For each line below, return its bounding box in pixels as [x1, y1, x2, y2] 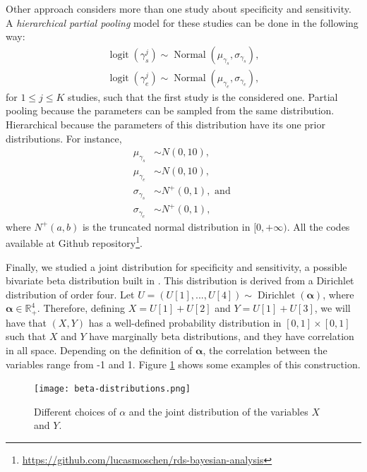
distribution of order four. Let [6, 286, 135, 301]
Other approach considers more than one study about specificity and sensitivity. [6, 1, 351, 16]
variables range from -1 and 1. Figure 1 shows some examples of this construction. [6, 356, 361, 371]
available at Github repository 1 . [6, 234, 143, 250]
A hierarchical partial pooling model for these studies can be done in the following [6, 15, 359, 30]
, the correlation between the [203, 342, 327, 357]
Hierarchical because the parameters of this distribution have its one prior [6, 117, 325, 132]
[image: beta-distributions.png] [34, 384, 191, 394]
